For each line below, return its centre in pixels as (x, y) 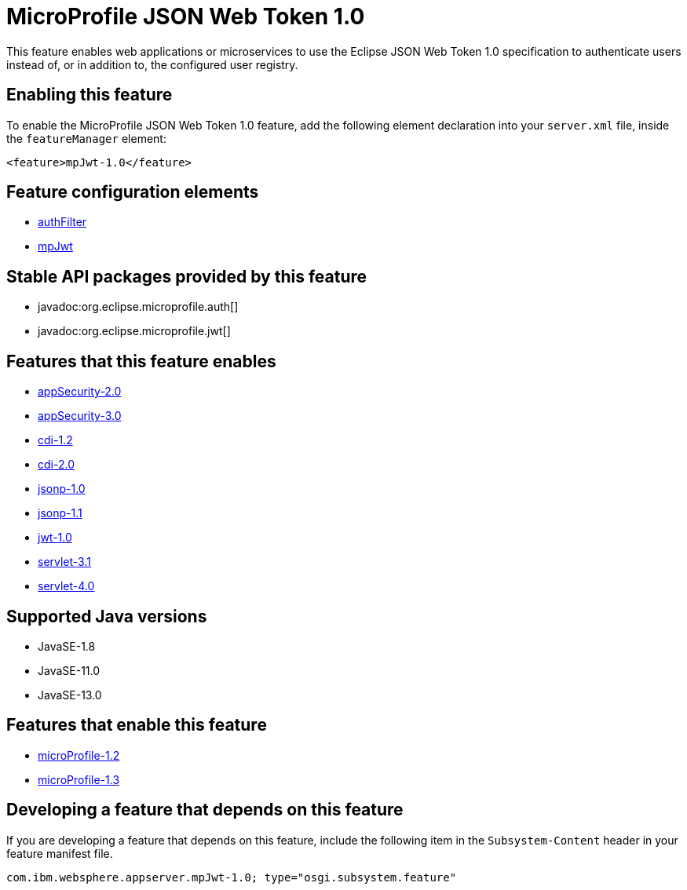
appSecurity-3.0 (80, 416)
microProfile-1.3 (79, 779)
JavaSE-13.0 (70, 695)
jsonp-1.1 (60, 513)
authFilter (62, 222)
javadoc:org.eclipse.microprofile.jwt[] (134, 331)
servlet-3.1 (64, 562)
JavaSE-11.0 (69, 670)
